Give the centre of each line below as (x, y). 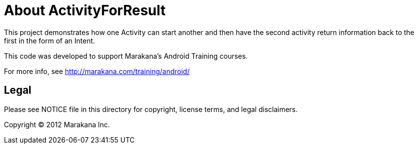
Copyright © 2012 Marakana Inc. (57, 124)
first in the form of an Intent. (50, 40)
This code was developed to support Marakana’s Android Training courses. (126, 56)
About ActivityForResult (85, 10)
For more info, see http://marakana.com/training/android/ (97, 71)
